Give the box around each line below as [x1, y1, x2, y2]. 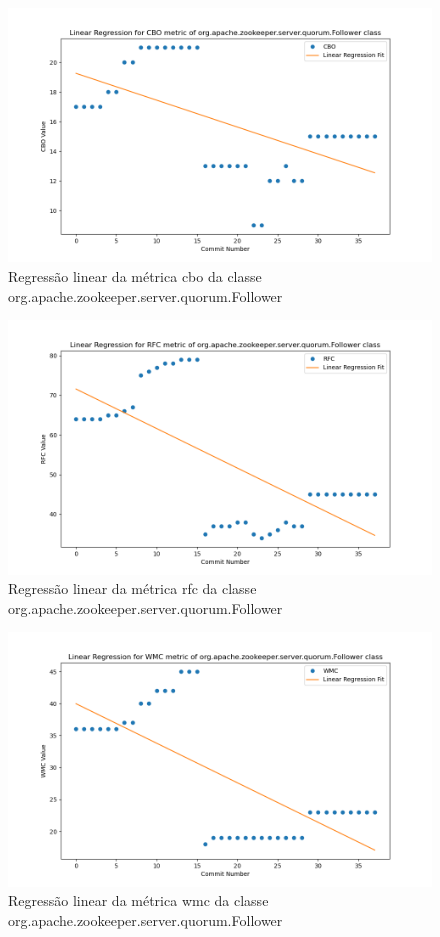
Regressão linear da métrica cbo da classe [8, 265, 262, 286]
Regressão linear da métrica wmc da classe [8, 890, 269, 911]
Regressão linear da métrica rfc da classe [8, 578, 257, 599]
